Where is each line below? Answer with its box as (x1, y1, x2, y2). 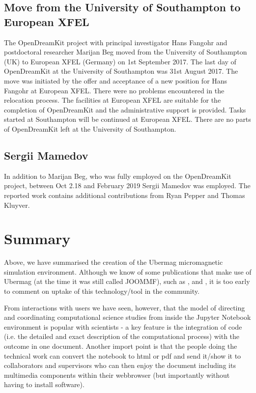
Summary (4, 228, 71, 249)
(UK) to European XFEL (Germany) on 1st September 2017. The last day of (4, 56, 236, 66)
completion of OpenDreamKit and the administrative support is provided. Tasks (4, 104, 246, 114)
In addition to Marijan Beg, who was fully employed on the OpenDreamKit (4, 170, 231, 181)
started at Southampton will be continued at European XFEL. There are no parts (4, 114, 251, 124)
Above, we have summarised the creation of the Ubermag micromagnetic (4, 257, 223, 267)
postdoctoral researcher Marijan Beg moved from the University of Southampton (4, 47, 247, 57)
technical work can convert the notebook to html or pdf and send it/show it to (4, 350, 241, 361)
